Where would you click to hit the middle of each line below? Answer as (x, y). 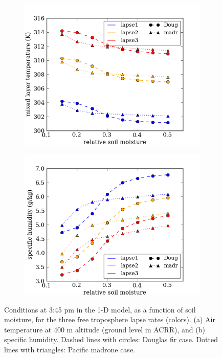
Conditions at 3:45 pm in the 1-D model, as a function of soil (100, 309)
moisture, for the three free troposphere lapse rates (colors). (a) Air (110, 319)
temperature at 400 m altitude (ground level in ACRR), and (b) (105, 329)
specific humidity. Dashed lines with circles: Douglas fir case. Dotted (111, 339)
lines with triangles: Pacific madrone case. (70, 349)
